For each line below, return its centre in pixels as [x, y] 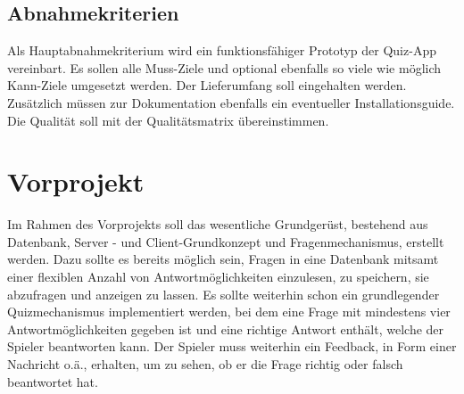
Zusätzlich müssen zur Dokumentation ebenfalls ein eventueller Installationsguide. [231, 102]
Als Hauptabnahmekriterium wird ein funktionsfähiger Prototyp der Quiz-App [222, 50]
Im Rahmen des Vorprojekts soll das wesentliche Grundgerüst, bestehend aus [218, 224]
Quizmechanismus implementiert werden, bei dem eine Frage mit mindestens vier [229, 312]
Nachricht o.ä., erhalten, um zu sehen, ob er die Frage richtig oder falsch [205, 364]
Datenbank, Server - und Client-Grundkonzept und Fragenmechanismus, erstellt [226, 241]
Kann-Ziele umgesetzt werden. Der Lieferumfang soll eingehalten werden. [207, 85]
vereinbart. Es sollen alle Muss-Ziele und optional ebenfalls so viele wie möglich [224, 67]
